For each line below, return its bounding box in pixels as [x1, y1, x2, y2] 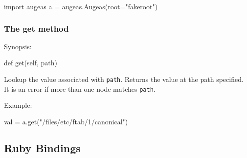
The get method [4, 22, 69, 34]
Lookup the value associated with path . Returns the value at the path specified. [4, 74, 244, 84]
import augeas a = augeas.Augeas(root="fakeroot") [4, 1, 158, 11]
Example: [4, 100, 32, 110]
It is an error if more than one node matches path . [4, 83, 156, 94]
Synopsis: [4, 41, 32, 51]
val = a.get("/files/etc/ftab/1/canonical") [4, 116, 128, 126]
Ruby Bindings [4, 140, 81, 155]
